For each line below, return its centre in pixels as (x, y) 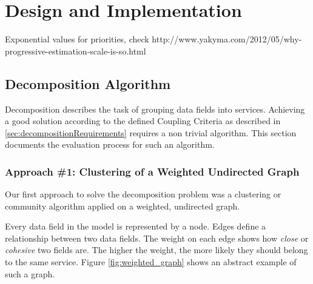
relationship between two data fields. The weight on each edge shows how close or (157, 238)
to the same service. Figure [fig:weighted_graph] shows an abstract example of (151, 262)
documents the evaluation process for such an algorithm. (110, 144)
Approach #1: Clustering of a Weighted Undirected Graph (152, 171)
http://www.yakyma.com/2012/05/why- (227, 39)
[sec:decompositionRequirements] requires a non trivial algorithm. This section (151, 132)
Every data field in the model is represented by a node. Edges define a (136, 226)
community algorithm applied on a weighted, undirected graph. (123, 206)
